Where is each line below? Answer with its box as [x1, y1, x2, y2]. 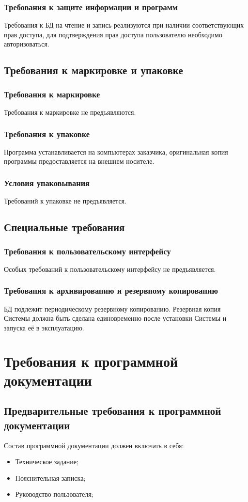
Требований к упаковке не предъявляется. [4, 196, 126, 206]
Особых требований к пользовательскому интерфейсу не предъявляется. [4, 264, 216, 274]
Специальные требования [4, 220, 125, 235]
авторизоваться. [4, 39, 49, 49]
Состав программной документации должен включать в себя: [4, 440, 184, 450]
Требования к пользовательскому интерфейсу [4, 245, 171, 257]
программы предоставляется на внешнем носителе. [4, 156, 155, 166]
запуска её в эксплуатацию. [4, 322, 84, 332]
